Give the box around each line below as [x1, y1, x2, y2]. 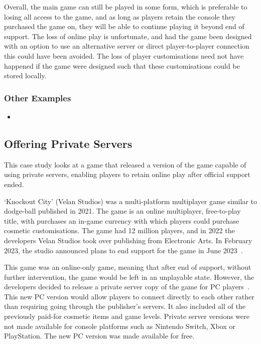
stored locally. [4, 70, 47, 81]
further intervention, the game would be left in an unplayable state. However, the [4, 271, 254, 282]
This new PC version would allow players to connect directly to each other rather [4, 291, 254, 301]
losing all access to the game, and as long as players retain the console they [4, 11, 235, 22]
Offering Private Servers [4, 135, 133, 151]
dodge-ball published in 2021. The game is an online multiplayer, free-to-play [4, 206, 241, 216]
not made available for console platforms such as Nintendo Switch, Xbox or [4, 320, 235, 331]
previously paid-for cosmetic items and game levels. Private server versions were [4, 311, 249, 321]
